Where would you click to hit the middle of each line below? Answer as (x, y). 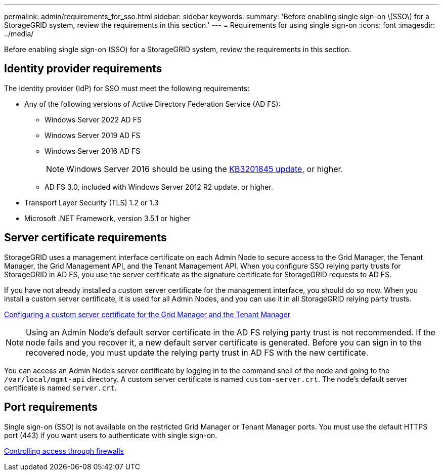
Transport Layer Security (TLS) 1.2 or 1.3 (92, 202)
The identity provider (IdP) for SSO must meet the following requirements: (127, 88)
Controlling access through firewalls (64, 451)
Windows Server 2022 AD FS (93, 119)
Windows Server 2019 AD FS (93, 135)
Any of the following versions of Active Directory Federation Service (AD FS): (152, 104)
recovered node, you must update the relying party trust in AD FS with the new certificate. (197, 352)
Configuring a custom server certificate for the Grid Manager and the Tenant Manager (147, 314)
